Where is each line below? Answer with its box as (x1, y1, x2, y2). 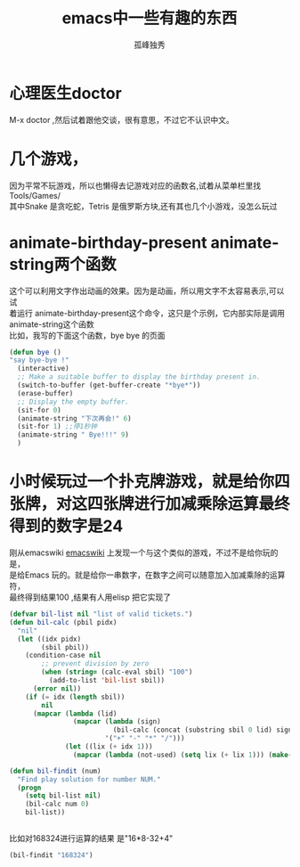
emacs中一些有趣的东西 (61, 8, 238, 29)
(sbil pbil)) (41, 642, 90, 651)
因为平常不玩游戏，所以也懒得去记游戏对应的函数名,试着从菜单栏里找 (9, 180, 262, 191)
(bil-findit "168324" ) (9, 851, 93, 860)
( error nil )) (32, 683, 82, 693)
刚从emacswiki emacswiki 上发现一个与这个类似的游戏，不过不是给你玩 (9, 547, 272, 558)
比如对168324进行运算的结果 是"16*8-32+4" (9, 833, 174, 843)
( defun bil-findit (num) (9, 766, 101, 775)
